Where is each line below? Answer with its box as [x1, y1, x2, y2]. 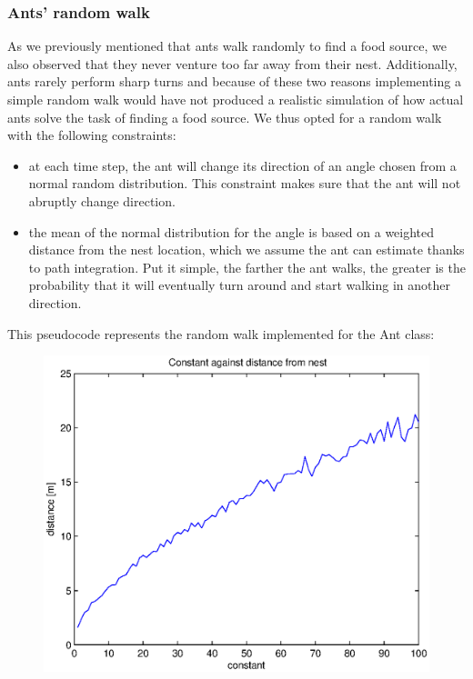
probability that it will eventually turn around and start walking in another [28, 275, 450, 295]
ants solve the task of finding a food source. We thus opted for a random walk [7, 107, 442, 126]
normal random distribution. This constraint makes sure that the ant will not [28, 174, 461, 193]
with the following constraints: [7, 125, 176, 145]
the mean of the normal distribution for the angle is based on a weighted [28, 222, 435, 241]
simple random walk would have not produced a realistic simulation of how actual [7, 90, 464, 108]
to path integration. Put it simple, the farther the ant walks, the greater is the [28, 257, 466, 276]
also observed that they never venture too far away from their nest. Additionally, [7, 54, 458, 73]
